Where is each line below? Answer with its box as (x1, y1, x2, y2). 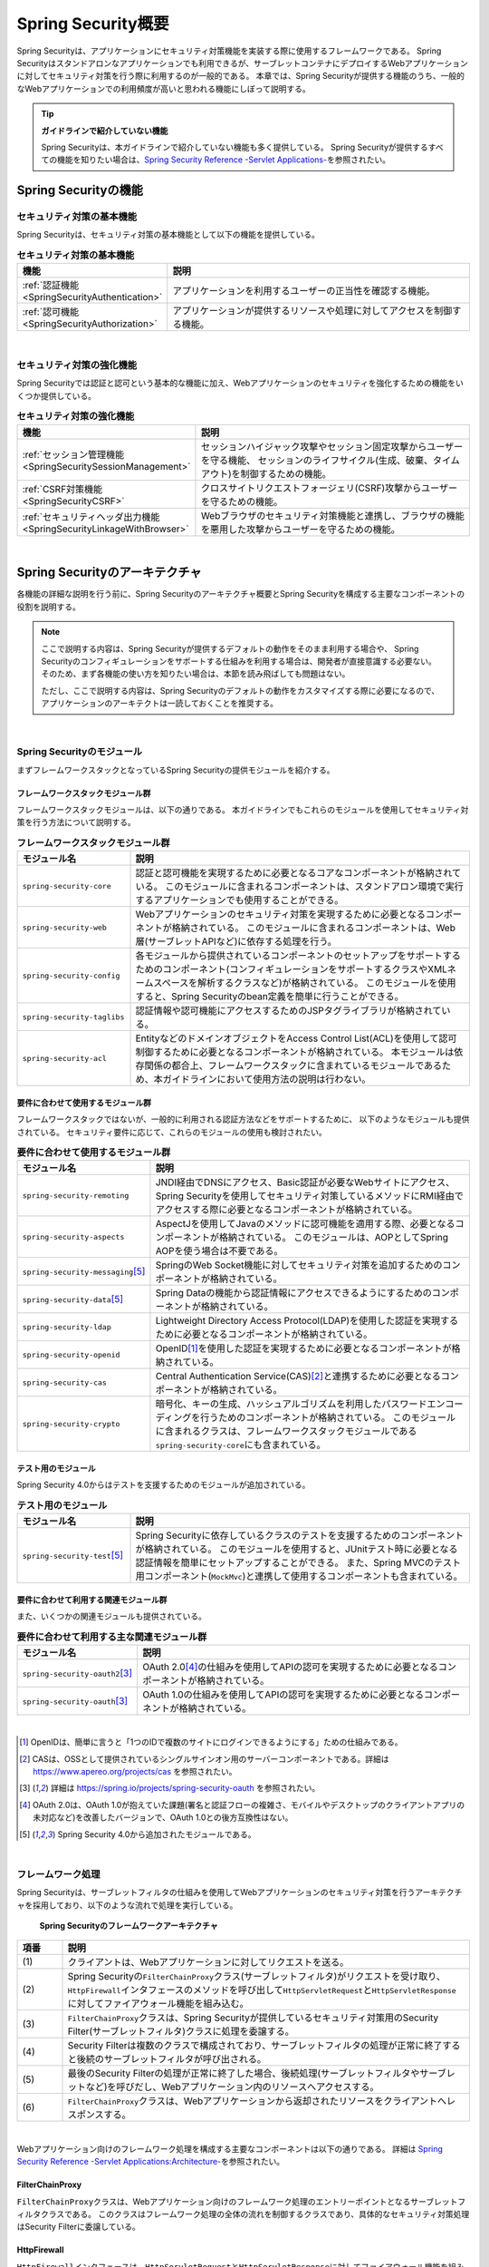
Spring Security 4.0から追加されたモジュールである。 (57, 1828, 257, 1840)
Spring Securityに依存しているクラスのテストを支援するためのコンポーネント (135, 1529, 465, 1542)
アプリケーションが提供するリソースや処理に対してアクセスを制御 (172, 305, 453, 317)
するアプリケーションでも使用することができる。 (135, 894, 344, 907)
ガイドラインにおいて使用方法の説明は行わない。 (162, 1073, 371, 1085)
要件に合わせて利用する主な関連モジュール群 (16, 1630, 207, 1643)
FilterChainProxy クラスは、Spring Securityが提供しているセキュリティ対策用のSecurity (67, 2011, 439, 2024)
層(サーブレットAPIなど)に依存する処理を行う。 (135, 935, 337, 948)
